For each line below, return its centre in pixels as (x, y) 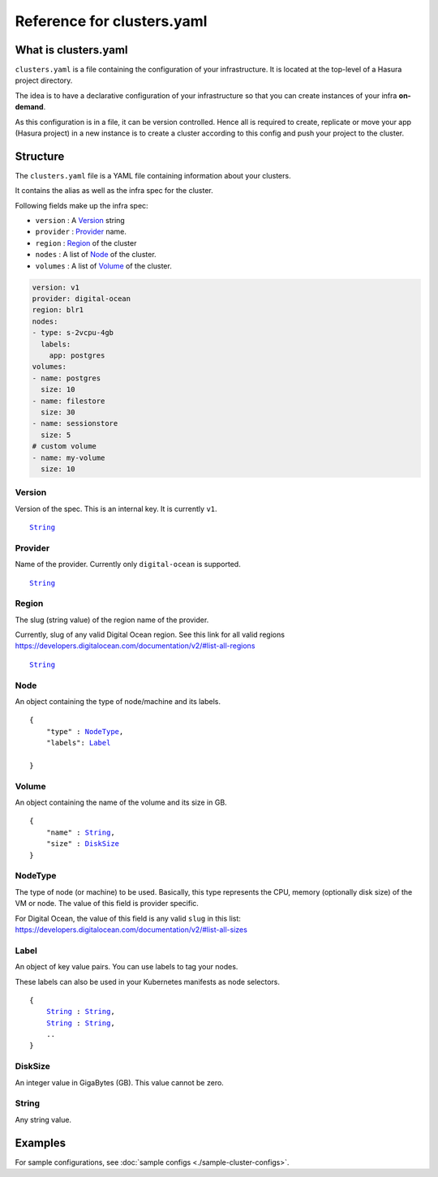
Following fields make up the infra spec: (82, 205)
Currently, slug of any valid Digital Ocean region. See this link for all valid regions (150, 635)
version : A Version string (80, 221)
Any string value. (43, 1119)
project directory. (44, 80)
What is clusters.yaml (71, 50)
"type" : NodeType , (85, 731)
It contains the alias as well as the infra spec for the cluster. (114, 191)
